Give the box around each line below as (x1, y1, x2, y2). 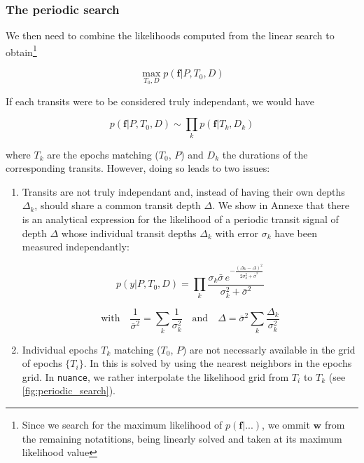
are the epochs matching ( (47, 147, 159, 161)
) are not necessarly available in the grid (182, 342, 356, 356)
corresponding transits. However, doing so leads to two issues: (6, 161, 270, 175)
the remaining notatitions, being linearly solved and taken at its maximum (22, 431, 342, 445)
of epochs (22, 356, 62, 370)
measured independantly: (22, 239, 129, 254)
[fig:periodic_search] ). (22, 383, 115, 398)
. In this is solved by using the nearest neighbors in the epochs (83, 356, 352, 370)
